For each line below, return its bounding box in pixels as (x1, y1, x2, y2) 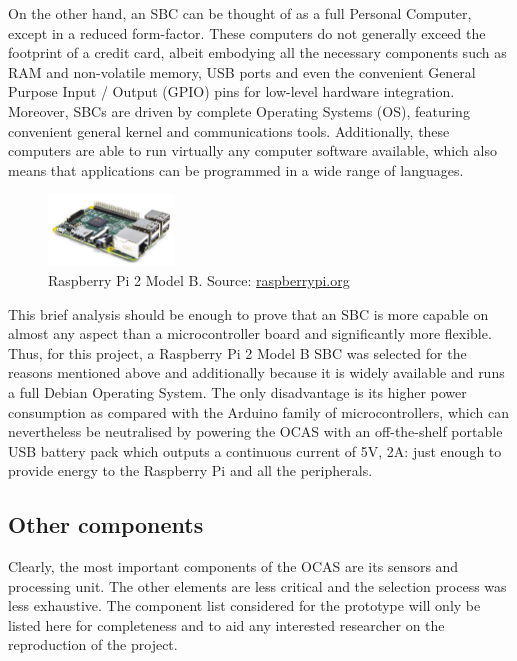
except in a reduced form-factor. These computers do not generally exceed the (8, 22, 486, 43)
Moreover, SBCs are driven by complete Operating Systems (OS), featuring (8, 100, 470, 121)
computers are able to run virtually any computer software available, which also (8, 140, 497, 161)
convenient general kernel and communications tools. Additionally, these (8, 120, 450, 141)
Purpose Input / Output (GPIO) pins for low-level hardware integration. (8, 81, 455, 102)
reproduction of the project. (8, 634, 178, 655)
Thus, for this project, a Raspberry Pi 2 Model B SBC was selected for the (8, 342, 467, 363)
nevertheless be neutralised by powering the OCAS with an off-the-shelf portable (8, 421, 503, 442)
